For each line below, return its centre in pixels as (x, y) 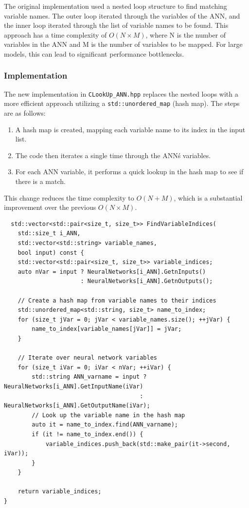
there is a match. (40, 181)
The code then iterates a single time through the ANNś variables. (113, 155)
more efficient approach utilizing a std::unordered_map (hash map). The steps (122, 103)
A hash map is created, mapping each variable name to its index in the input (130, 129)
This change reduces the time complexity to (69, 197)
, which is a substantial (208, 197)
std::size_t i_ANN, (49, 234)
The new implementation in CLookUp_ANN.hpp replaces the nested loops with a (121, 93)
